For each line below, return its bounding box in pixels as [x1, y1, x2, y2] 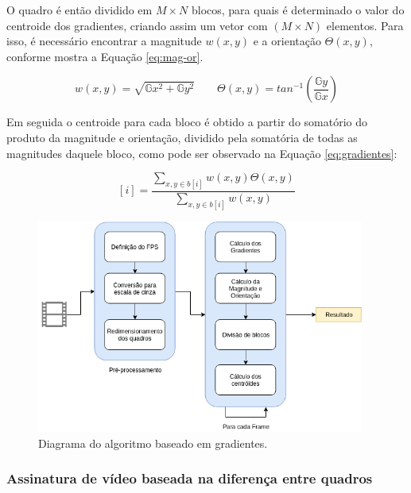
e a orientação [253, 33, 321, 49]
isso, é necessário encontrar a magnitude [6, 33, 202, 49]
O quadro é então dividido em [6, 2, 153, 17]
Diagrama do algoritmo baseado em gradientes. [38, 434, 268, 451]
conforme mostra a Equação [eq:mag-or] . [6, 48, 204, 64]
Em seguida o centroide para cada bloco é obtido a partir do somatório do [6, 114, 367, 130]
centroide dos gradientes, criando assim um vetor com [6, 17, 268, 33]
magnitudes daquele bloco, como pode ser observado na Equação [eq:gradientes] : [6, 144, 397, 161]
